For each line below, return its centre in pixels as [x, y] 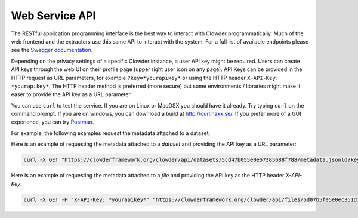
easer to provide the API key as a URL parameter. [72, 94]
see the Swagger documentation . [52, 50]
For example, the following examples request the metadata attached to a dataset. [111, 133]
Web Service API [53, 16]
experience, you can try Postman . [53, 122]
